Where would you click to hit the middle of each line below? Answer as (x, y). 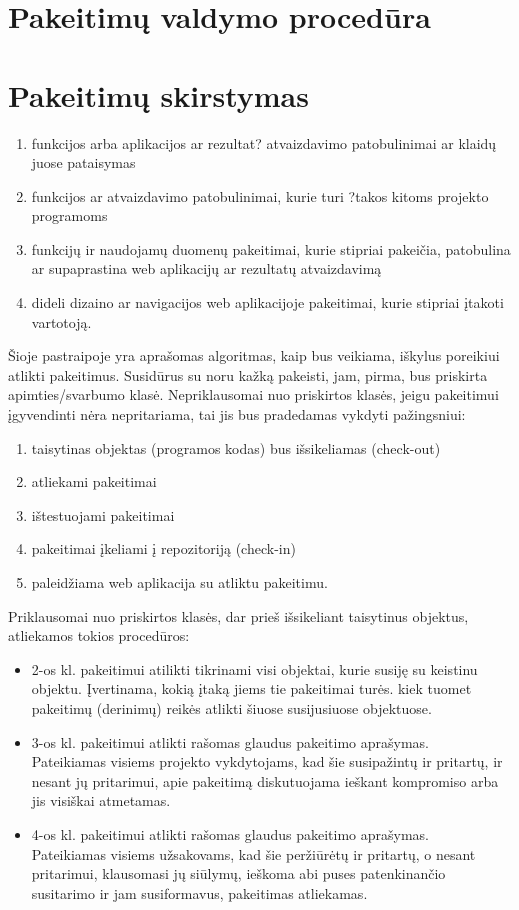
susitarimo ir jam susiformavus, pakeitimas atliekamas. (199, 892)
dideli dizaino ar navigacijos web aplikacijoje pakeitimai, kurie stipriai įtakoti (267, 302)
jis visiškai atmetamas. (101, 800)
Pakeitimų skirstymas (158, 94)
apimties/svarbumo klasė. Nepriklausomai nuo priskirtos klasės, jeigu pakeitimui (253, 394)
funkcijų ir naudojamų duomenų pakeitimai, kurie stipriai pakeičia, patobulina (271, 248)
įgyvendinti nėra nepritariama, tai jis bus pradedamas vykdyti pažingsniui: (237, 414)
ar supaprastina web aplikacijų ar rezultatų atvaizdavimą (206, 268)
